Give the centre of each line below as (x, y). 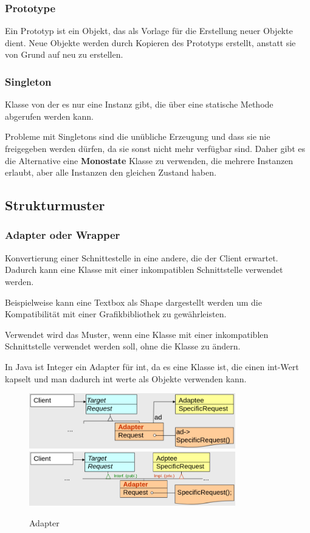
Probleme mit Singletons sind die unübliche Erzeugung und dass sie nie (138, 136)
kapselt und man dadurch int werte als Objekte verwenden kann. (126, 378)
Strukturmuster (55, 205)
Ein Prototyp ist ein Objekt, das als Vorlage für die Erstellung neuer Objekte (149, 31)
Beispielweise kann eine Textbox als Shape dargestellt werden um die (133, 302)
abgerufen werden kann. (49, 116)
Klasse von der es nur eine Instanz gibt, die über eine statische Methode (139, 104)
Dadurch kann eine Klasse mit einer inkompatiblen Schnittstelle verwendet (144, 270)
